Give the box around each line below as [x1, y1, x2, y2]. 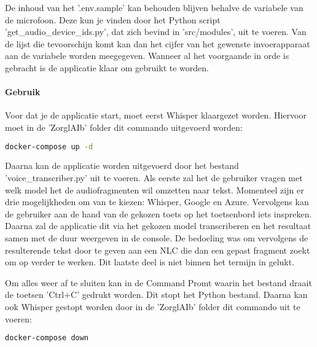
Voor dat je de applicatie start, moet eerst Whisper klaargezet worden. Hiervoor [5, 109, 307, 122]
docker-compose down [5, 333, 89, 343]
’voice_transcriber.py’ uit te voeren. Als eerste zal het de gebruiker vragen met [5, 171, 303, 184]
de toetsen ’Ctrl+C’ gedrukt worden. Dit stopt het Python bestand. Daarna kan [5, 288, 308, 301]
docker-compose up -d [5, 142, 93, 151]
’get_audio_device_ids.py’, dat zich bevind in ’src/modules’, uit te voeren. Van [5, 25, 307, 38]
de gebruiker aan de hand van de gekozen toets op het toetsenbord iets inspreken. [5, 207, 312, 220]
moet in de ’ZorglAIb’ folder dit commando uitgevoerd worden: [5, 120, 243, 133]
